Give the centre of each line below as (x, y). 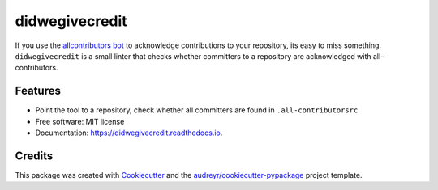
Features (38, 91)
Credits (34, 156)
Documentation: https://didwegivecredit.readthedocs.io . (129, 133)
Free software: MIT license (80, 121)
